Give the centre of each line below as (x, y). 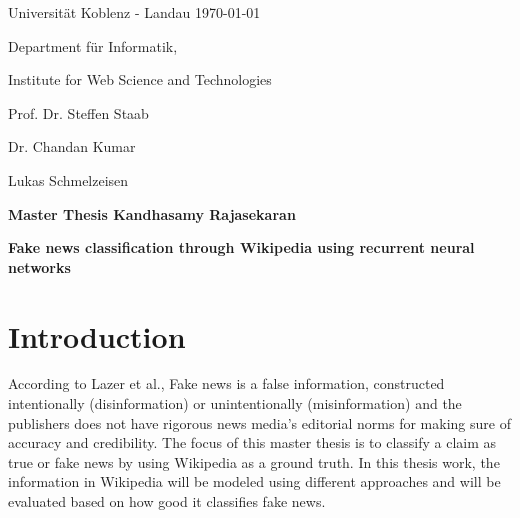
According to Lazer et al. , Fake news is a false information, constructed (226, 383)
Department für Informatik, (93, 45)
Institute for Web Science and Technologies (140, 79)
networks (39, 266)
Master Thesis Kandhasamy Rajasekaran (152, 213)
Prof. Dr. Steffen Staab (78, 112)
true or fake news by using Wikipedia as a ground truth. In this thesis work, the (254, 461)
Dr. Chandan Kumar (72, 146)
